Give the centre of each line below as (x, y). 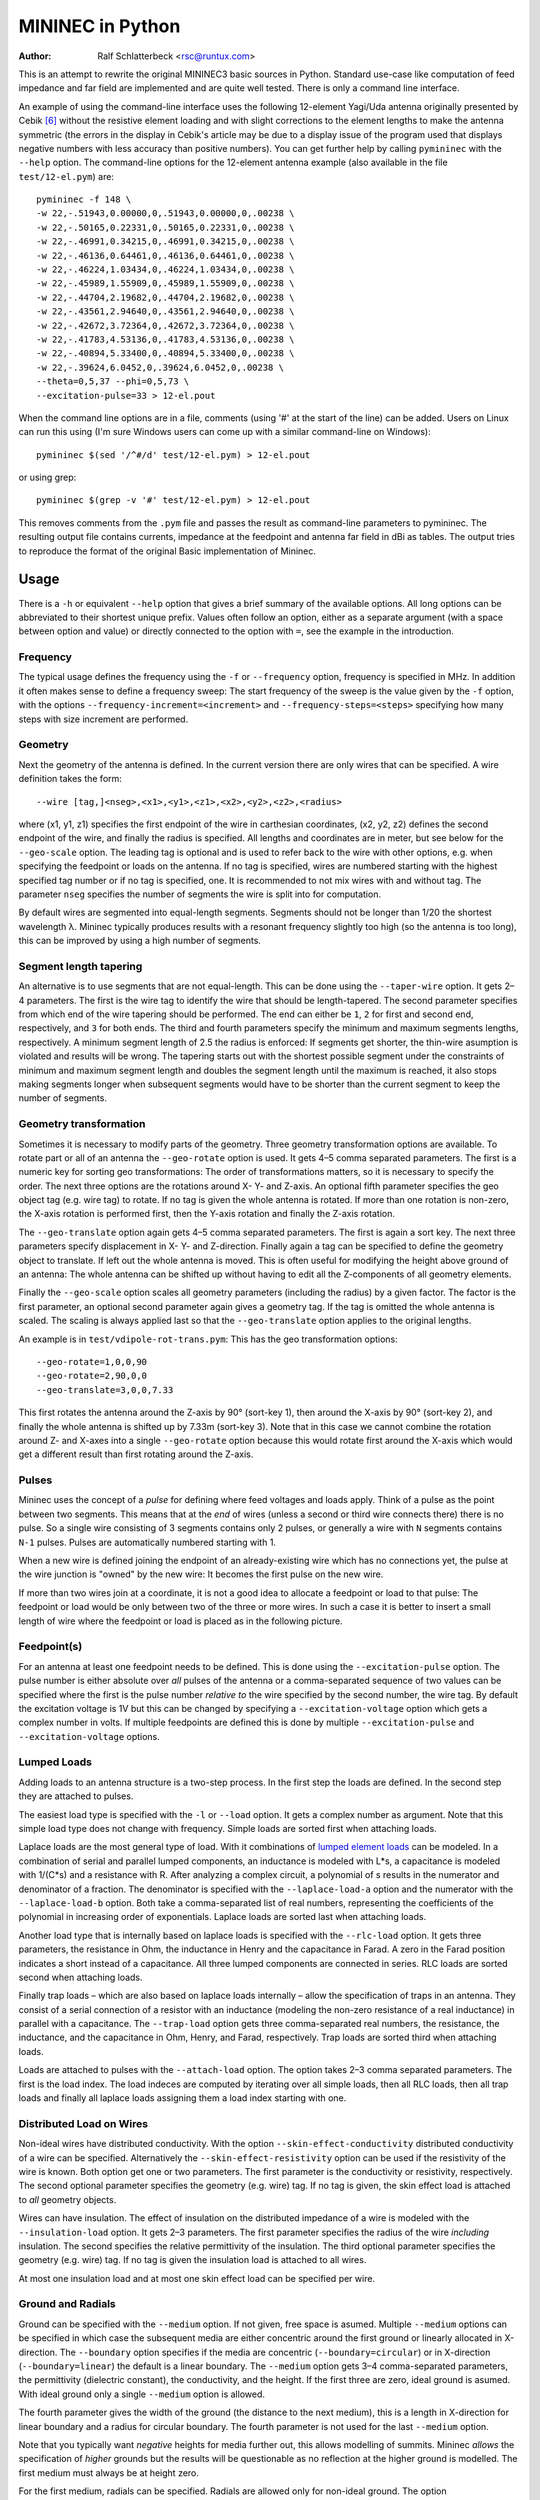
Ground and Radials (67, 2304)
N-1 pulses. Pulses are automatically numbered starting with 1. (147, 1542)
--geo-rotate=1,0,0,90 (92, 1361)
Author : (35, 56)
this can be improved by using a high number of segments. (140, 941)
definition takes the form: (70, 779)
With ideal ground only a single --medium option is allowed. (141, 2394)
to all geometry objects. (67, 2199)
